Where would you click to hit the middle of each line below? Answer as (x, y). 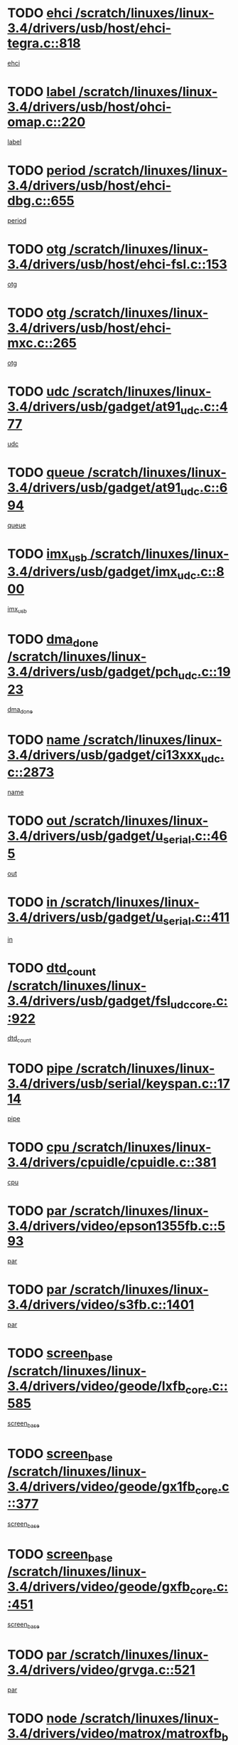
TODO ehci (40, 13)
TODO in (33, 902)
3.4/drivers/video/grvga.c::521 (101, 1670)
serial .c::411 (196, 918)
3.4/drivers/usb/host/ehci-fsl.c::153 (117, 264)
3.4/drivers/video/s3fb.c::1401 (101, 1305)
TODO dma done (53, 640)
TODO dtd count (52, 969)
